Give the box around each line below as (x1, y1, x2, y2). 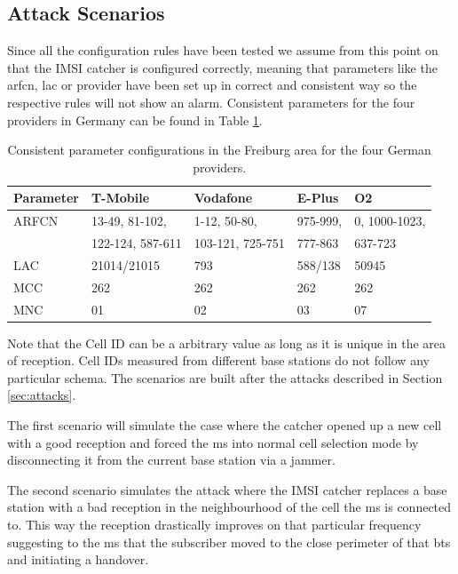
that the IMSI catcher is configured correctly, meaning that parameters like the (7, 58, 438, 76)
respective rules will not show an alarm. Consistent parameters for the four (7, 92, 415, 111)
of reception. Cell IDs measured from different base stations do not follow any (7, 351, 430, 370)
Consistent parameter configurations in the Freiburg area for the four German (7, 140, 431, 159)
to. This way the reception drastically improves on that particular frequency (7, 515, 422, 534)
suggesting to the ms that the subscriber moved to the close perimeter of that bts (7, 532, 451, 551)
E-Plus (296, 188, 339, 207)
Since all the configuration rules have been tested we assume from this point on (7, 41, 438, 60)
